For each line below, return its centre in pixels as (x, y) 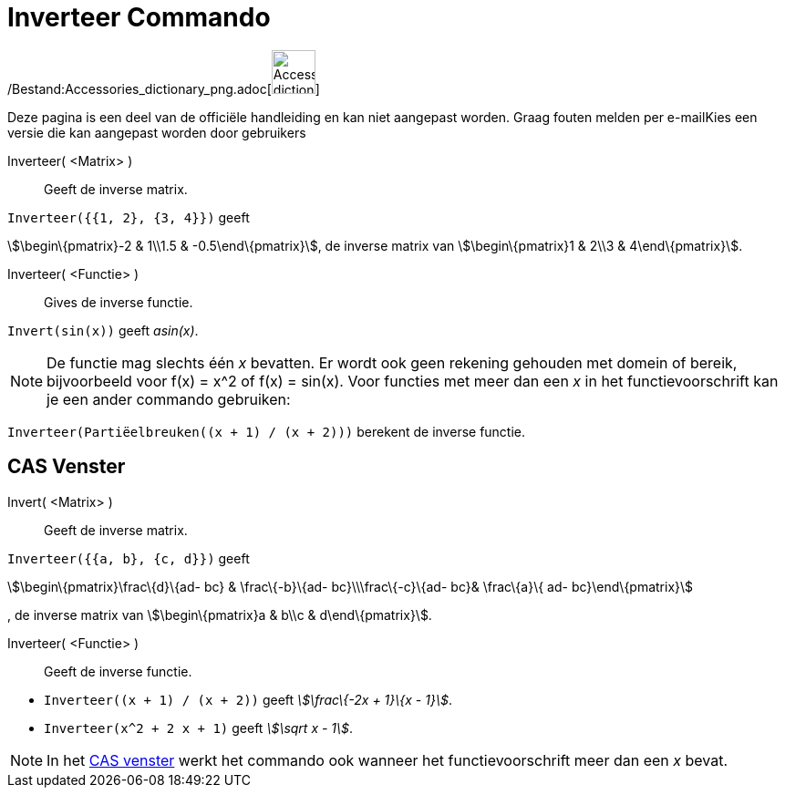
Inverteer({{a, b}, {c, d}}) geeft (129, 558)
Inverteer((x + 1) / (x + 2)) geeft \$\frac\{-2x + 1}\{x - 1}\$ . (248, 699)
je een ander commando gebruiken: (169, 399)
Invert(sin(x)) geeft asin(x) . (103, 330)
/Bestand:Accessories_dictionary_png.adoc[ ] (164, 88)
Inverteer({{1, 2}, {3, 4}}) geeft (129, 217)
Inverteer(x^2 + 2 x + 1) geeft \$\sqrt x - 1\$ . (199, 728)
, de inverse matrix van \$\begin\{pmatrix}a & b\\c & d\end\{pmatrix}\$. (220, 614)
